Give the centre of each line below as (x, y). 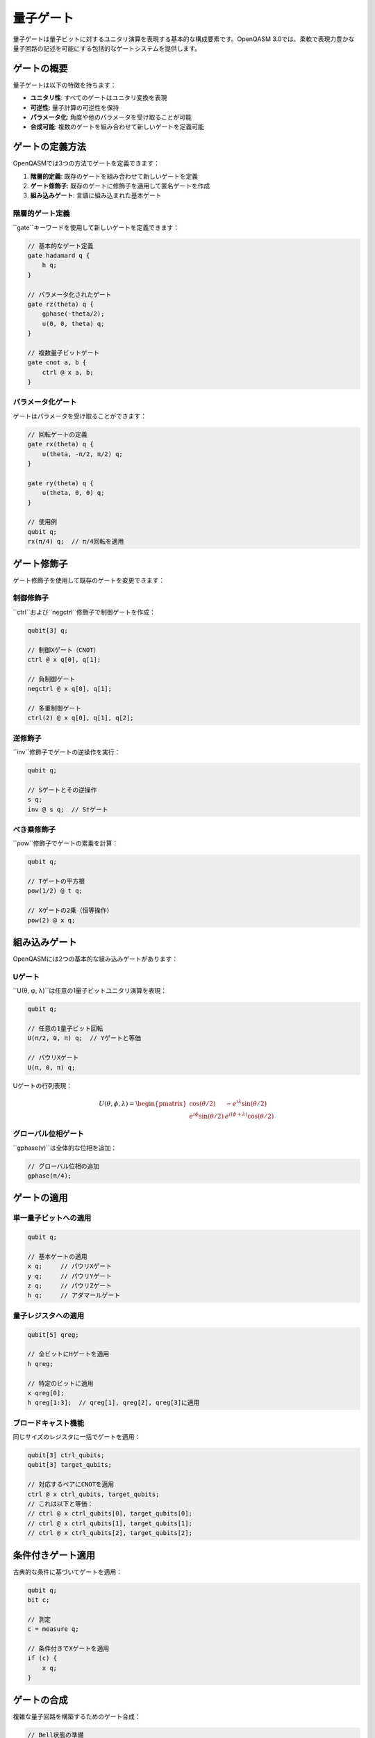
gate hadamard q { (59, 255)
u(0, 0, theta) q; (73, 324)
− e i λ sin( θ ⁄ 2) (247, 1103)
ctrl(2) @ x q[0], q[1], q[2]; (81, 718)
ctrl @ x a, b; (68, 372)
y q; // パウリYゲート (70, 1276)
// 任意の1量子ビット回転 (65, 1028)
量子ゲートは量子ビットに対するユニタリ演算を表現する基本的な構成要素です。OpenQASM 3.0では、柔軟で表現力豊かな (184, 39)
